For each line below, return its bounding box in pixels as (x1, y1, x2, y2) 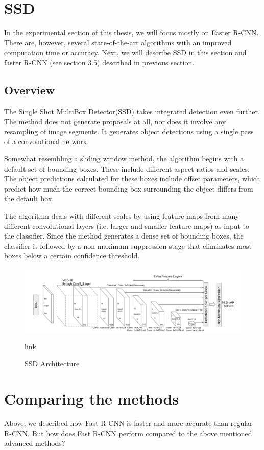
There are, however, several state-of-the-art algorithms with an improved (4, 37, 232, 48)
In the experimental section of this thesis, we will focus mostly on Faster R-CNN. (4, 27, 259, 38)
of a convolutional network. (4, 136, 89, 147)
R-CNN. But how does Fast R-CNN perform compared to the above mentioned (4, 428, 252, 438)
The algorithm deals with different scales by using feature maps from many (4, 210, 239, 221)
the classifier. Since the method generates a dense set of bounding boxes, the (4, 230, 244, 241)
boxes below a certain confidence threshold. (4, 250, 140, 261)
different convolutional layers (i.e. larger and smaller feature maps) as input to (4, 220, 250, 231)
